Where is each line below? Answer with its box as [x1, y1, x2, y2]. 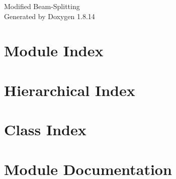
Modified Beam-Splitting [4, 1, 80, 11]
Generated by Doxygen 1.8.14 [4, 11, 95, 21]
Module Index [4, 40, 104, 61]
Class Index [4, 119, 86, 140]
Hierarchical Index [4, 79, 135, 100]
